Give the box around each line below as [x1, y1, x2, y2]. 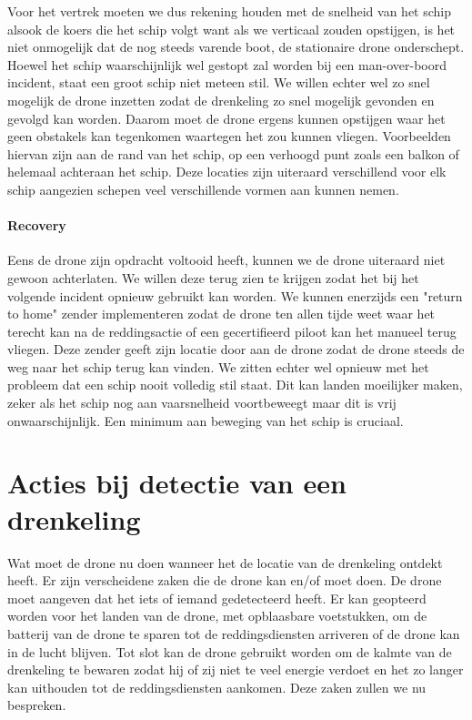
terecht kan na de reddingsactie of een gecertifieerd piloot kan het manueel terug [7, 321, 457, 340]
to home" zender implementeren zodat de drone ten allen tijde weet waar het [7, 304, 436, 323]
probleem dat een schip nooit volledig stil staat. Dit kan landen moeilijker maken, [7, 375, 463, 394]
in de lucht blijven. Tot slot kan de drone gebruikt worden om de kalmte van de [7, 642, 452, 661]
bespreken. [7, 695, 66, 715]
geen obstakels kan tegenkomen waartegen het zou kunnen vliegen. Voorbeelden [7, 127, 451, 146]
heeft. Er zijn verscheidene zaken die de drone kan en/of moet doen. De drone [7, 571, 442, 590]
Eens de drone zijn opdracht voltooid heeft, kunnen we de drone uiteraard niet [7, 250, 446, 269]
